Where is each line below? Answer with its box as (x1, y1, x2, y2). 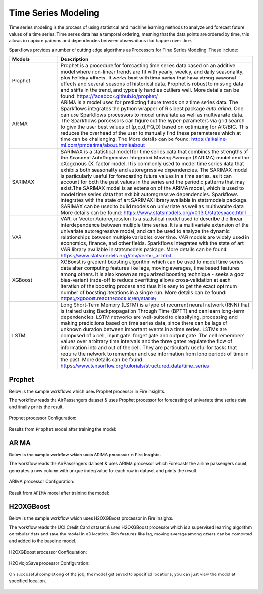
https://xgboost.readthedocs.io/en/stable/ (60, 295, 157, 302)
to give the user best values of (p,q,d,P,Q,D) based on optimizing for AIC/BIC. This (60, 123, 249, 130)
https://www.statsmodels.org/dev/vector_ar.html (60, 252, 171, 259)
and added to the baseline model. (9, 538, 76, 544)
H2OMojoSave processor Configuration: (9, 560, 90, 566)
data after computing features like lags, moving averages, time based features (60, 265, 240, 272)
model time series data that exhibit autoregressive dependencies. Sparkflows (60, 191, 238, 198)
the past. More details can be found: (60, 356, 144, 363)
